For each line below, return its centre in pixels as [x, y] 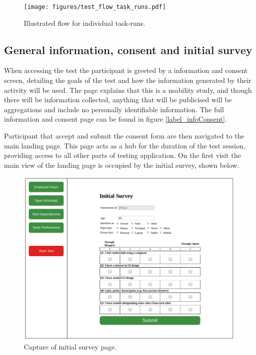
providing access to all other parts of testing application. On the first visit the [123, 155]
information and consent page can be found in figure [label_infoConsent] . [116, 119]
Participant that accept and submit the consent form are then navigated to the [124, 136]
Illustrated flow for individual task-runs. [85, 23]
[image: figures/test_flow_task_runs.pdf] [95, 7]
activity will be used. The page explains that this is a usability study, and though [128, 90]
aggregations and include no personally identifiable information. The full [114, 109]
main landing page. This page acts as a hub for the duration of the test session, [125, 145]
